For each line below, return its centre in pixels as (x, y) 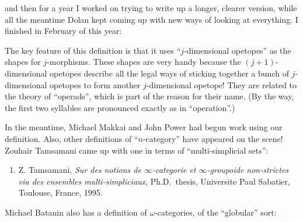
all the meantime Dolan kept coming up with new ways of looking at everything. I (151, 19)
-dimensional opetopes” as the (238, 50)
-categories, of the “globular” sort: (216, 212)
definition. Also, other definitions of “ (72, 138)
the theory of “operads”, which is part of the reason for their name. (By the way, (149, 96)
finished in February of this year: (63, 31)
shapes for (23, 62)
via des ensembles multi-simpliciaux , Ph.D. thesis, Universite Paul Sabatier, (154, 181)
